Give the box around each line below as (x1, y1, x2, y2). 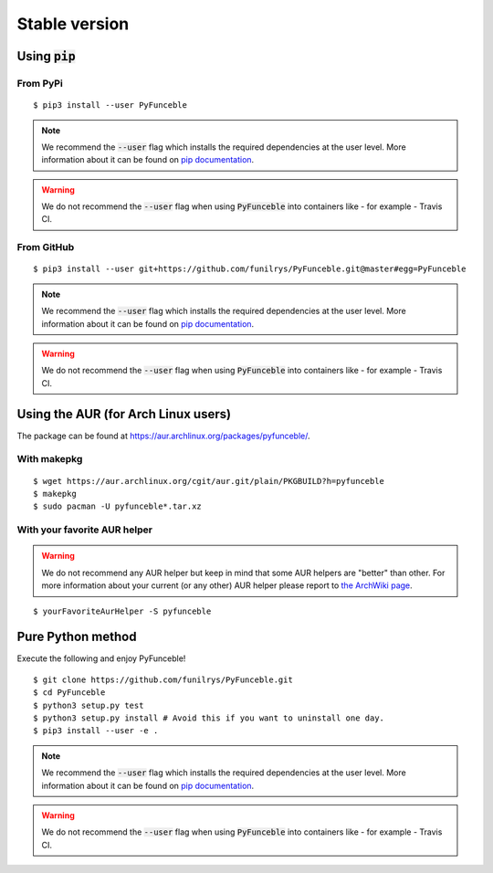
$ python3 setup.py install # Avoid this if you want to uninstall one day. (33, 713, 385, 723)
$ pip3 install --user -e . (33, 726, 159, 736)
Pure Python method (16, 629, 137, 645)
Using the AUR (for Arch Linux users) (16, 406, 232, 422)
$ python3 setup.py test (33, 699, 144, 710)
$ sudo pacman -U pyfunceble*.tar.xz (33, 501, 203, 511)
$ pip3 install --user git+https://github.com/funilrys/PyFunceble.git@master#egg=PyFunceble (33, 264, 467, 274)
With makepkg (16, 453, 83, 466)
